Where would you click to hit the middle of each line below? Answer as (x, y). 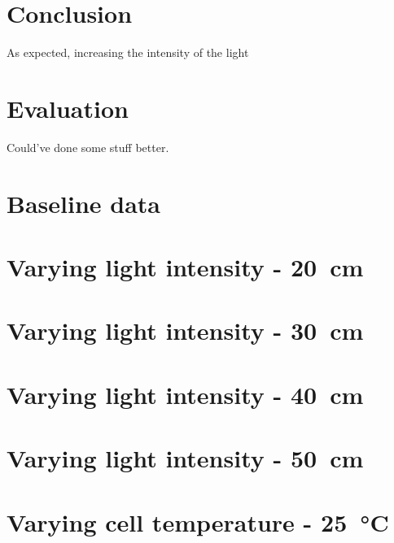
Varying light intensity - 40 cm (185, 394)
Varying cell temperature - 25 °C (198, 521)
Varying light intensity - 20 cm (185, 267)
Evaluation (68, 108)
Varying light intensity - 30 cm (185, 330)
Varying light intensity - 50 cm (185, 458)
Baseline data (83, 203)
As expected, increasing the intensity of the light (128, 52)
